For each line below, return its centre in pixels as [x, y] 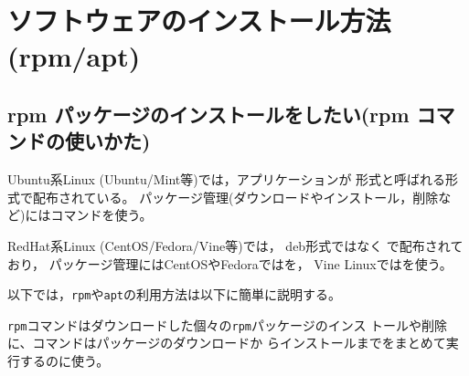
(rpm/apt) [74, 56]
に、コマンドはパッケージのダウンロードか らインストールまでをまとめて [227, 343]
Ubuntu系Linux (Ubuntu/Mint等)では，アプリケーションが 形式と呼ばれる [227, 179]
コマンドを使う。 [101, 215]
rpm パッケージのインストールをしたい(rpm [208, 114]
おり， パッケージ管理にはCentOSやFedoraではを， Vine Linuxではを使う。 [230, 263]
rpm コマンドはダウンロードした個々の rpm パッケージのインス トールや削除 [228, 324]
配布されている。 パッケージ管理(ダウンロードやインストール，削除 [235, 197]
